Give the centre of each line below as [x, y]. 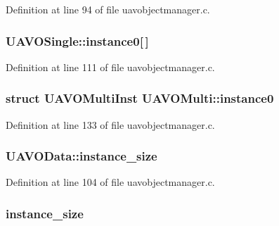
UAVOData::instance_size [82, 156]
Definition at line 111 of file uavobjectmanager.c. [110, 67]
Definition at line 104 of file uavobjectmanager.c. [110, 182]
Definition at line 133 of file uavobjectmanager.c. [110, 124]
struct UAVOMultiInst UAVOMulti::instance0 [140, 98]
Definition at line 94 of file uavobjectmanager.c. [108, 9]
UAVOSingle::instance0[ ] [77, 40]
